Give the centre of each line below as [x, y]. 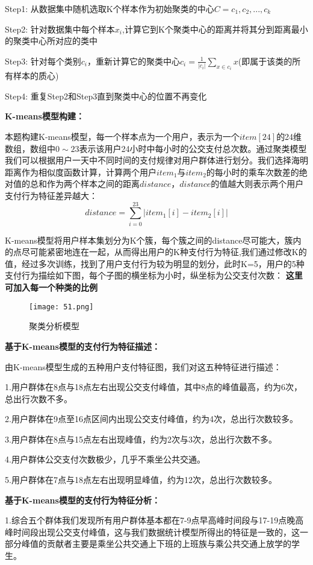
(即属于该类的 [265, 61]
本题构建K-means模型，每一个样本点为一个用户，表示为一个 [122, 136]
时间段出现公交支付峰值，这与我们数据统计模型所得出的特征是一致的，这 [156, 532]
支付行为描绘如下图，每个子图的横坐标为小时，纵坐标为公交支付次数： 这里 [154, 275]
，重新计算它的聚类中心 [134, 61]
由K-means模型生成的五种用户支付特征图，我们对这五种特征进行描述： [143, 366]
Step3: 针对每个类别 [43, 61]
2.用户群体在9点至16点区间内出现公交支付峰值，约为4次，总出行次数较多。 [151, 419]
